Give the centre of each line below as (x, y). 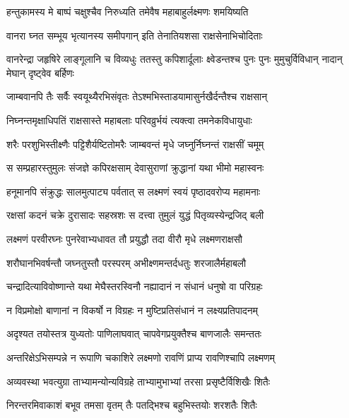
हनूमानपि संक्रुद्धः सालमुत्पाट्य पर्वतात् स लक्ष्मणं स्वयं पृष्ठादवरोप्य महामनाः (134, 191)
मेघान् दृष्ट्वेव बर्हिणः (40, 72)
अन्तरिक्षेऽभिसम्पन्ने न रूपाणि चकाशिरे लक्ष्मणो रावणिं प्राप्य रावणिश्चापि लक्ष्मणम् (141, 357)
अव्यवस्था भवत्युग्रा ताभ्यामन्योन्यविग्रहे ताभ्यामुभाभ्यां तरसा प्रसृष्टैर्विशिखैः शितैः (138, 381)
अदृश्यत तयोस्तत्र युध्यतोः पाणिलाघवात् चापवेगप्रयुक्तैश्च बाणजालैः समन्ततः (134, 334)
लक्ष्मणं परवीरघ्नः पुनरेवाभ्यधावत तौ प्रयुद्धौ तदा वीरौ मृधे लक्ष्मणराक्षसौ (124, 238)
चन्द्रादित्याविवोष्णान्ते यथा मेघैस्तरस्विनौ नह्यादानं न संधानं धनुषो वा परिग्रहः (135, 286)
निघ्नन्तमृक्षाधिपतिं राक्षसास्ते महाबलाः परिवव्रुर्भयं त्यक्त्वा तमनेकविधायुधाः (129, 120)
